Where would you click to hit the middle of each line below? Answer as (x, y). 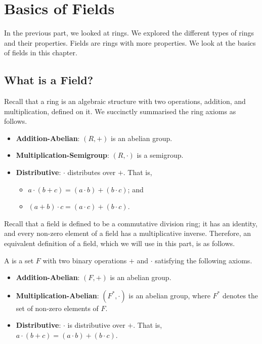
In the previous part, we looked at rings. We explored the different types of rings (129, 33)
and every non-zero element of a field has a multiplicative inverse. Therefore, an (127, 233)
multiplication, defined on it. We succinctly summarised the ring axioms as (120, 111)
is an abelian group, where (169, 295)
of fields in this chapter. (41, 53)
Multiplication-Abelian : (57, 295)
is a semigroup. (160, 155)
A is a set (19, 260)
